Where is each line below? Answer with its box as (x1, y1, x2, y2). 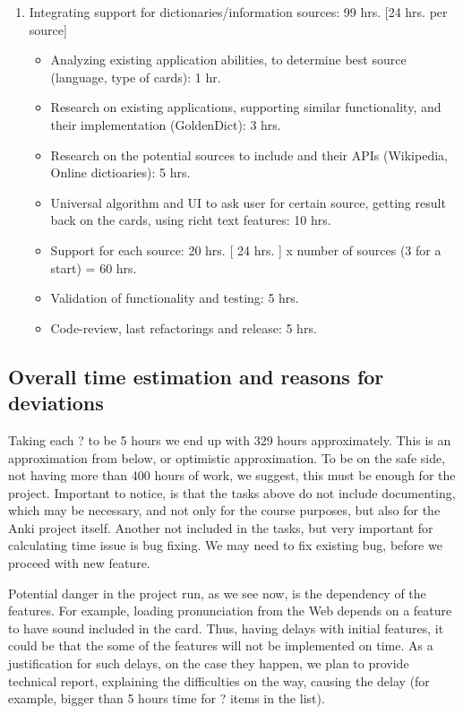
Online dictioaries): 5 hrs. (50, 163, 191, 182)
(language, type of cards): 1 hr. (50, 67, 221, 86)
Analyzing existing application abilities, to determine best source (50, 50, 407, 69)
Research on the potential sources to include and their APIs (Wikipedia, (50, 145, 448, 164)
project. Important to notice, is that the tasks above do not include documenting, (8, 483, 456, 502)
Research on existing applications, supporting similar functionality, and (50, 98, 442, 116)
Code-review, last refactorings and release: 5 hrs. (50, 318, 317, 337)
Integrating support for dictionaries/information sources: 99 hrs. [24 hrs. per (29, 3, 448, 21)
